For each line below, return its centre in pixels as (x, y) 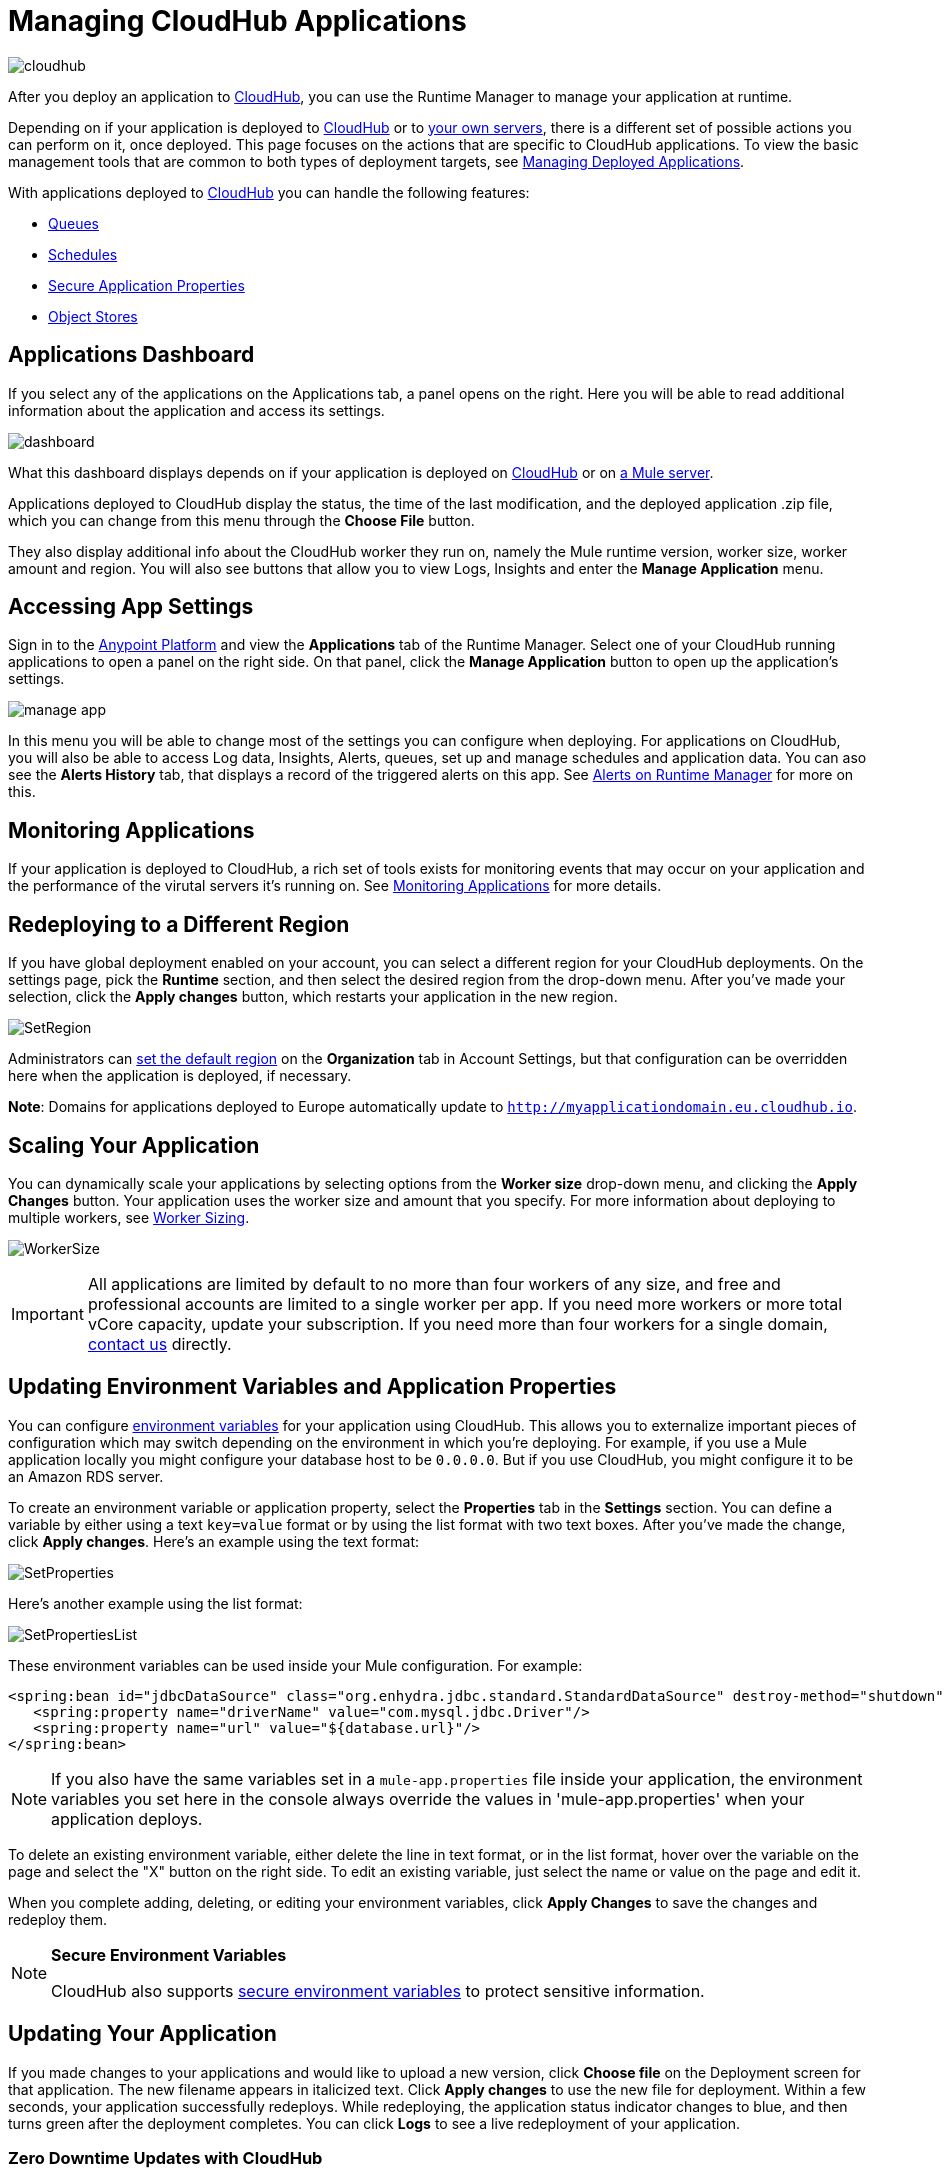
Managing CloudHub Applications (237, 21)
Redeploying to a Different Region (179, 924)
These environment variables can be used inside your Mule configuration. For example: (295, 1665)
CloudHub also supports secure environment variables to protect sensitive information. (378, 1990)
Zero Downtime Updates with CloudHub (165, 2158)
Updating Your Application (142, 2034)
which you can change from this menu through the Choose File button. (241, 520)
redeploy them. (58, 1919)
